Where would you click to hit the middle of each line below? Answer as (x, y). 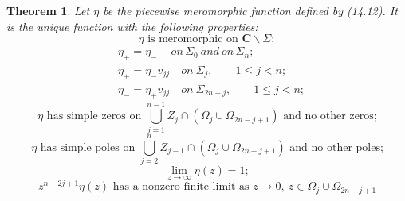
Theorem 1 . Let (48, 10)
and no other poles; (336, 147)
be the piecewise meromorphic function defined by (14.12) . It (250, 10)
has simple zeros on (94, 116)
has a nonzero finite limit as (181, 187)
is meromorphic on (193, 39)
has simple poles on (88, 147)
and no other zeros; (330, 116)
